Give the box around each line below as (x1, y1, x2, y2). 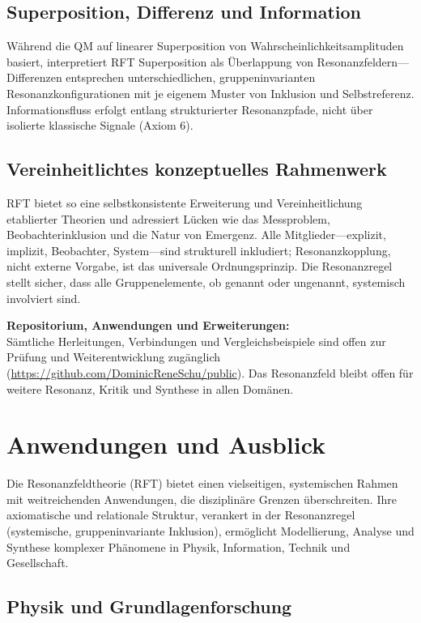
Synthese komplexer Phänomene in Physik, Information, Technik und (6, 538, 351, 555)
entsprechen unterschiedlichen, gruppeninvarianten (66, 69, 316, 86)
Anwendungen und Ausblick (6, 428, 326, 461)
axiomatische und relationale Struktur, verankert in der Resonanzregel (6, 506, 355, 523)
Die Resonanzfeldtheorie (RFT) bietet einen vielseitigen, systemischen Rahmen (6, 475, 398, 492)
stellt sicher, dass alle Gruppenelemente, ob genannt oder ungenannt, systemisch (6, 273, 406, 290)
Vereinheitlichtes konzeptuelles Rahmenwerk (6, 156, 387, 181)
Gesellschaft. (6, 554, 69, 571)
